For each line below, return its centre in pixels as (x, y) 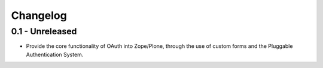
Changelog (39, 15)
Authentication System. (55, 54)
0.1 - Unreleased (44, 31)
